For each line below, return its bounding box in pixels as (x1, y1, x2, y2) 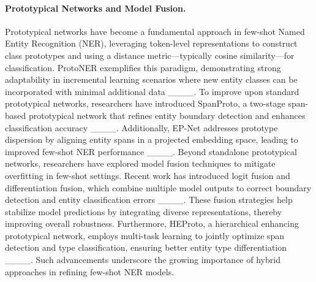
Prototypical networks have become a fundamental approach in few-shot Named (5, 25, 305, 37)
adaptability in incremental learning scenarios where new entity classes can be (5, 73, 298, 86)
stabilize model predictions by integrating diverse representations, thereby (5, 205, 282, 218)
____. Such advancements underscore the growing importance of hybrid (5, 253, 280, 266)
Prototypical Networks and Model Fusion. (5, 1, 186, 14)
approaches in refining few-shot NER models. (5, 265, 175, 278)
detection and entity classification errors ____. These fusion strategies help (5, 193, 293, 206)
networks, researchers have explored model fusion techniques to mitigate (5, 157, 276, 170)
